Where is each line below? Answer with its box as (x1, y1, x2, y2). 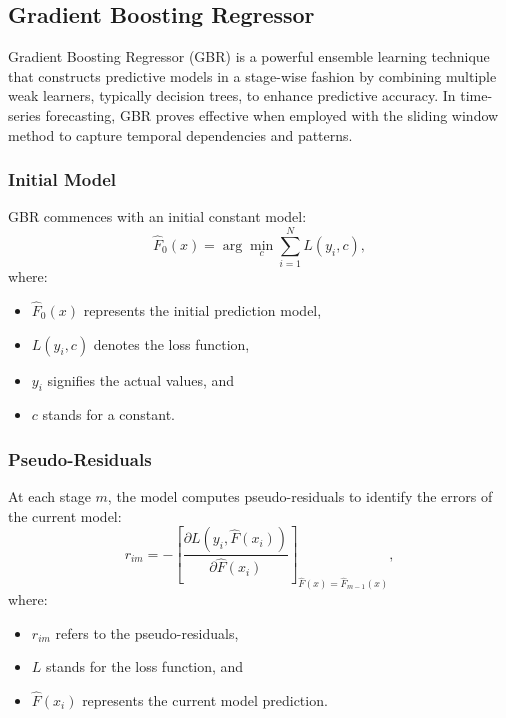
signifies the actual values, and (47, 369, 235, 390)
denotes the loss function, (93, 333, 250, 354)
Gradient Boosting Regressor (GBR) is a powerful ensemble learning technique (8, 46, 490, 67)
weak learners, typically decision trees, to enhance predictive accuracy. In (8, 85, 456, 106)
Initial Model (8, 167, 117, 192)
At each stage (8, 486, 91, 507)
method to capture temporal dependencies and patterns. (8, 124, 353, 145)
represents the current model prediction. (82, 690, 328, 711)
